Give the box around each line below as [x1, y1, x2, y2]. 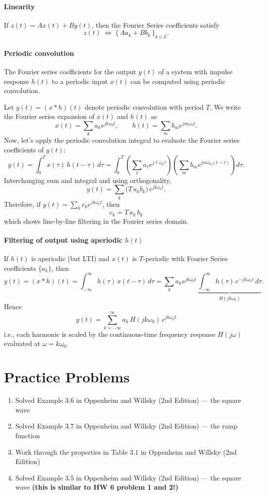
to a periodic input [51, 76, 108, 86]
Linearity [4, 1, 35, 11]
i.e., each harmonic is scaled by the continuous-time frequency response [4, 329, 216, 339]
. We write [210, 101, 241, 112]
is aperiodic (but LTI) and [31, 253, 110, 264]
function [15, 430, 40, 440]
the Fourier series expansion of [4, 111, 95, 121]
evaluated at [4, 338, 41, 348]
